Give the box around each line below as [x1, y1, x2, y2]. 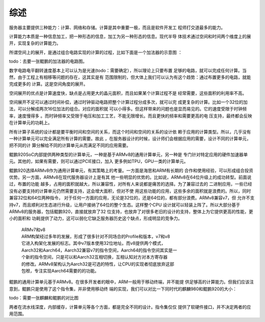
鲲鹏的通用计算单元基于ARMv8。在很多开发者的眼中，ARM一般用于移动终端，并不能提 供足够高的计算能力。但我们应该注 [9, 279, 254, 285]
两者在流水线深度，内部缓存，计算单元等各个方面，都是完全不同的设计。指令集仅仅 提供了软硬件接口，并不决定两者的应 [9, 304, 251, 310]
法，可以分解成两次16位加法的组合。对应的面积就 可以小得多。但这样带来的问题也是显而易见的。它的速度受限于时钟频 [9, 106, 247, 112]
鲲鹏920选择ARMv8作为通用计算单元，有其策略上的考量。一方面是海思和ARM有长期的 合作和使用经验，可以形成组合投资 [9, 167, 254, 173]
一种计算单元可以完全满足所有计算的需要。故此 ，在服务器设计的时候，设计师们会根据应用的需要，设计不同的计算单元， [9, 135, 251, 142]
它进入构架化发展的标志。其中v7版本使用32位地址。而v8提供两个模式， [21, 241, 166, 246]
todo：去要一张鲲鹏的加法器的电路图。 [9, 58, 87, 64]
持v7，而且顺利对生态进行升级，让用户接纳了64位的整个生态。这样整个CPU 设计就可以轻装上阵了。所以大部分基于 [9, 202, 240, 208]
